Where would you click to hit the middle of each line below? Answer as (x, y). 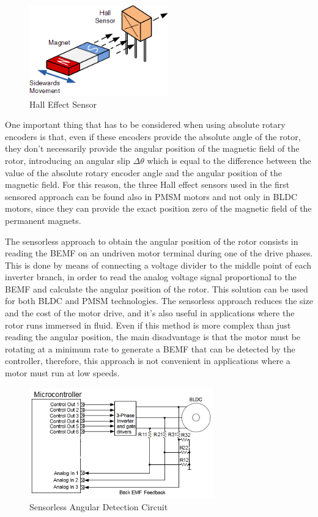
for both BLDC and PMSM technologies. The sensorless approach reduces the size (159, 301)
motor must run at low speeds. (62, 373)
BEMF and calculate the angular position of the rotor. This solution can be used (157, 288)
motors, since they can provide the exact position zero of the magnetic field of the (158, 208)
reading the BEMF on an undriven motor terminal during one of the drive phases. (159, 253)
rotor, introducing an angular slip (68, 160)
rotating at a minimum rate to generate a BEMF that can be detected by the (150, 348)
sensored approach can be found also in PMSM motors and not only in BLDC (151, 196)
